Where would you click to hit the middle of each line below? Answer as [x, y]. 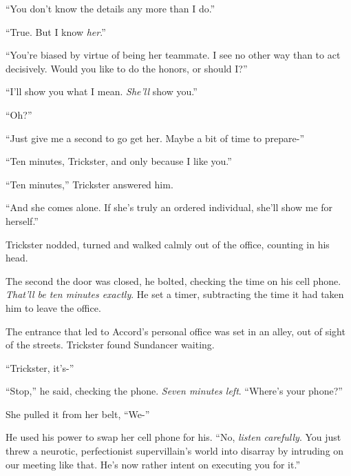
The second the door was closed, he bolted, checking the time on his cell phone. [173, 280]
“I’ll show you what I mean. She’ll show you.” [102, 91]
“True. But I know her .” [56, 31]
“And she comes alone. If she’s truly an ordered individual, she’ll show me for [169, 207]
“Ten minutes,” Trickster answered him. [89, 184]
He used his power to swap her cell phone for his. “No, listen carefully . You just [173, 437]
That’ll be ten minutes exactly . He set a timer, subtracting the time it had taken [175, 294]
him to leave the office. [53, 307]
